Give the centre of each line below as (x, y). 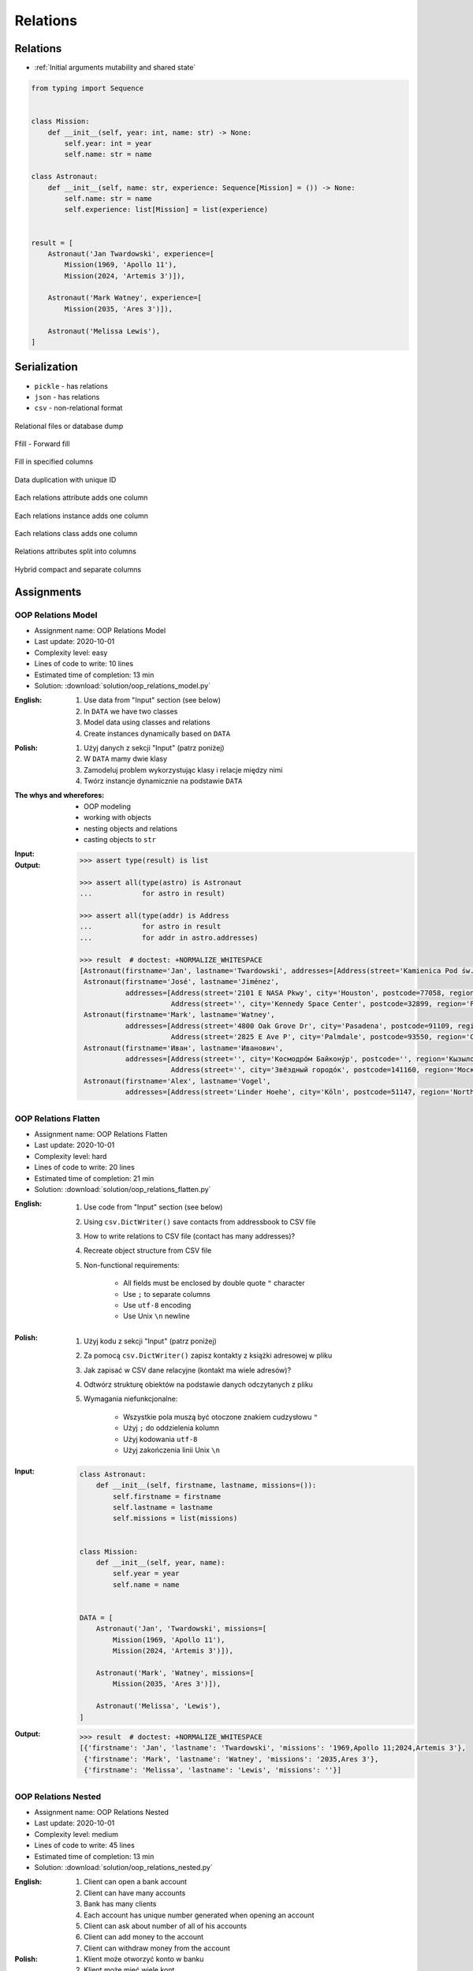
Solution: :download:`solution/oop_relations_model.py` (123, 685)
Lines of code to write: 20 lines (85, 1168)
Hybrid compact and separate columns (78, 569)
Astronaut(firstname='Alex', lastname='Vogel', (177, 1081)
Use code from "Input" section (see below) (153, 1207)
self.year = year (146, 1574)
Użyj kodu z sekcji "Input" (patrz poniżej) (150, 1341)
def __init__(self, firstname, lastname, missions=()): (206, 1485)
